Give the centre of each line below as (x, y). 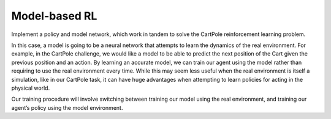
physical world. (31, 88)
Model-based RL (54, 16)
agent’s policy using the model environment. (67, 107)
